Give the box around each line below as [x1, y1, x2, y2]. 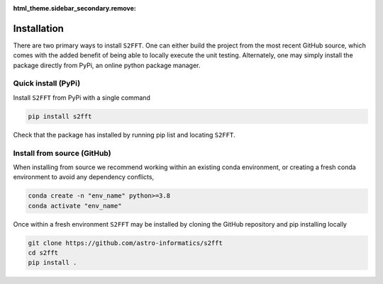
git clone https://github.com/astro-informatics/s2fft [28, 239, 223, 247]
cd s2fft [28, 249, 59, 257]
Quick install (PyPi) [13, 79, 81, 89]
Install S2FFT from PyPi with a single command [13, 93, 150, 102]
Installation [13, 22, 64, 35]
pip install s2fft [28, 112, 92, 120]
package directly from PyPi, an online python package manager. [13, 61, 201, 69]
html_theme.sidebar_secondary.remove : [13, 4, 136, 12]
